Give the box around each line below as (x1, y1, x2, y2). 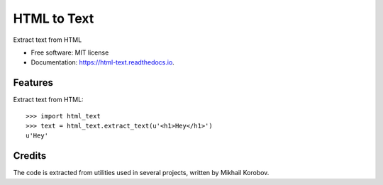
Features (13, 77, 53, 89)
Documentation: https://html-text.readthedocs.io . (30, 58, 175, 67)
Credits (13, 150, 47, 162)
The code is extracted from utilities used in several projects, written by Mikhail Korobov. (13, 169, 270, 177)
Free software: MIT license (30, 48, 109, 57)
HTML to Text (13, 11, 94, 26)
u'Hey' (26, 132, 49, 140)
